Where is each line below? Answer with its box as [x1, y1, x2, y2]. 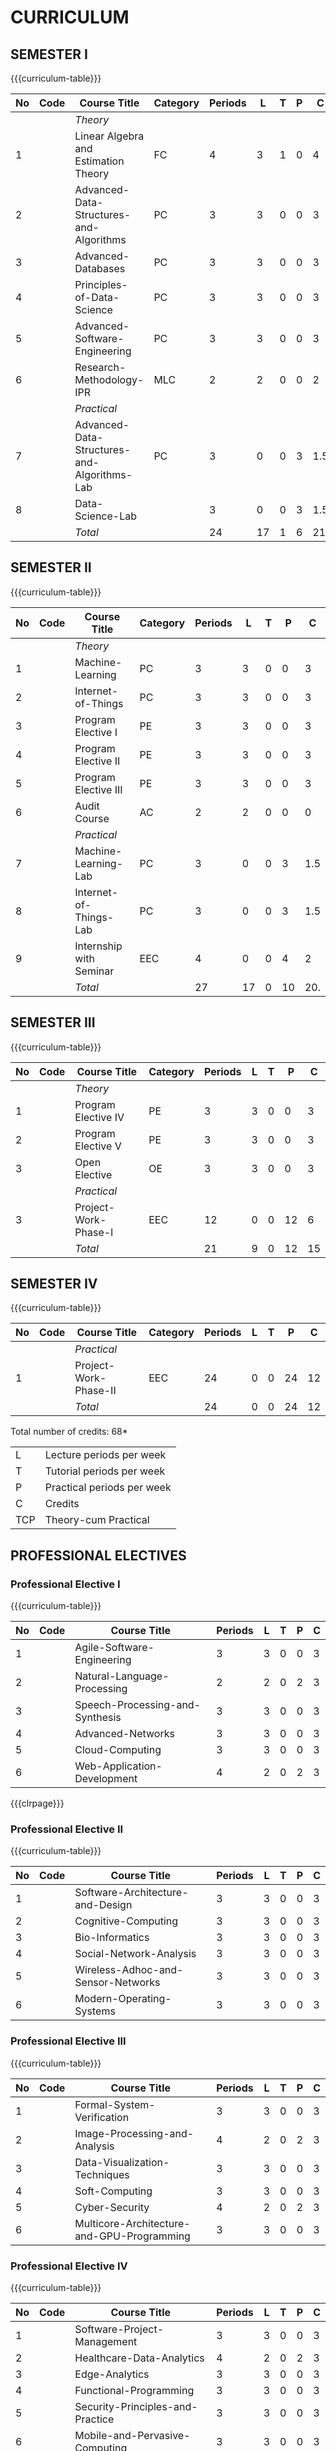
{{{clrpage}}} [10, 1797, 65, 1810]
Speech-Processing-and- [74, 1698, 202, 1712]
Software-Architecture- [74, 1886, 189, 1900]
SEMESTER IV [10, 1276, 98, 1293]
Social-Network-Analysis [74, 1947, 197, 1961]
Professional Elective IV [10, 2259, 128, 2273]
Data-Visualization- [74, 2155, 170, 2169]
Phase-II [74, 1384, 117, 1398]
